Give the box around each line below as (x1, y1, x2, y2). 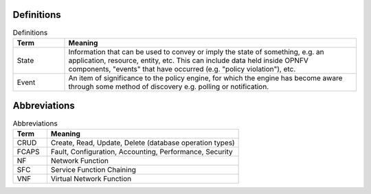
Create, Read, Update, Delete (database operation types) (50, 138, 235, 147)
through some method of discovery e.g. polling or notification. (68, 82, 269, 91)
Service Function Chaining (50, 165, 137, 174)
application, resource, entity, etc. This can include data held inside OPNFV (68, 56, 308, 65)
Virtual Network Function (50, 173, 132, 183)
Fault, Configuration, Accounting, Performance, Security (50, 147, 233, 156)
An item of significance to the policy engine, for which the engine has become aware (68, 73, 343, 82)
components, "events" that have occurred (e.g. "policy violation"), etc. (68, 64, 296, 73)
